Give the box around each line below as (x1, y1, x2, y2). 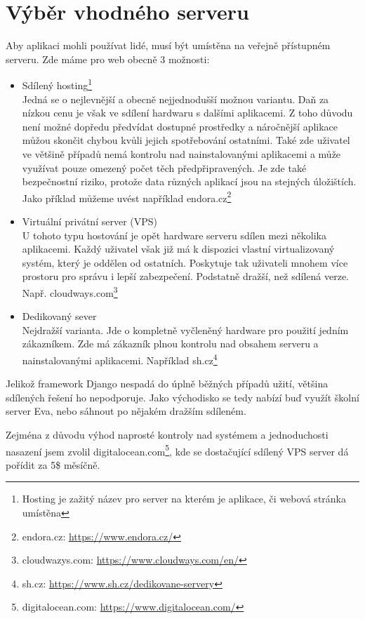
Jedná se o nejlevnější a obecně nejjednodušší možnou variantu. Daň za (22, 91, 329, 106)
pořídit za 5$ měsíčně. (6, 457, 100, 472)
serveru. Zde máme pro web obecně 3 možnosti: (6, 51, 210, 66)
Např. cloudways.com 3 (22, 283, 118, 300)
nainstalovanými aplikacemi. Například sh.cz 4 (22, 350, 218, 367)
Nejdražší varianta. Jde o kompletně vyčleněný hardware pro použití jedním (22, 322, 349, 337)
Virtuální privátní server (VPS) (22, 213, 157, 228)
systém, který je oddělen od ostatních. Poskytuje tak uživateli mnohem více (22, 255, 348, 269)
